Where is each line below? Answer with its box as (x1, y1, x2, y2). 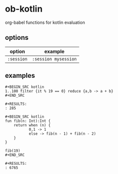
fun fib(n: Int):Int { (5, 118, 51, 123)
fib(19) (5, 148, 21, 153)
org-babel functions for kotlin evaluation (5, 19, 86, 25)
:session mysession (32, 56, 77, 62)
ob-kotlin (5, 3, 43, 15)
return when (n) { (14, 122, 51, 127)
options (5, 34, 29, 42)
